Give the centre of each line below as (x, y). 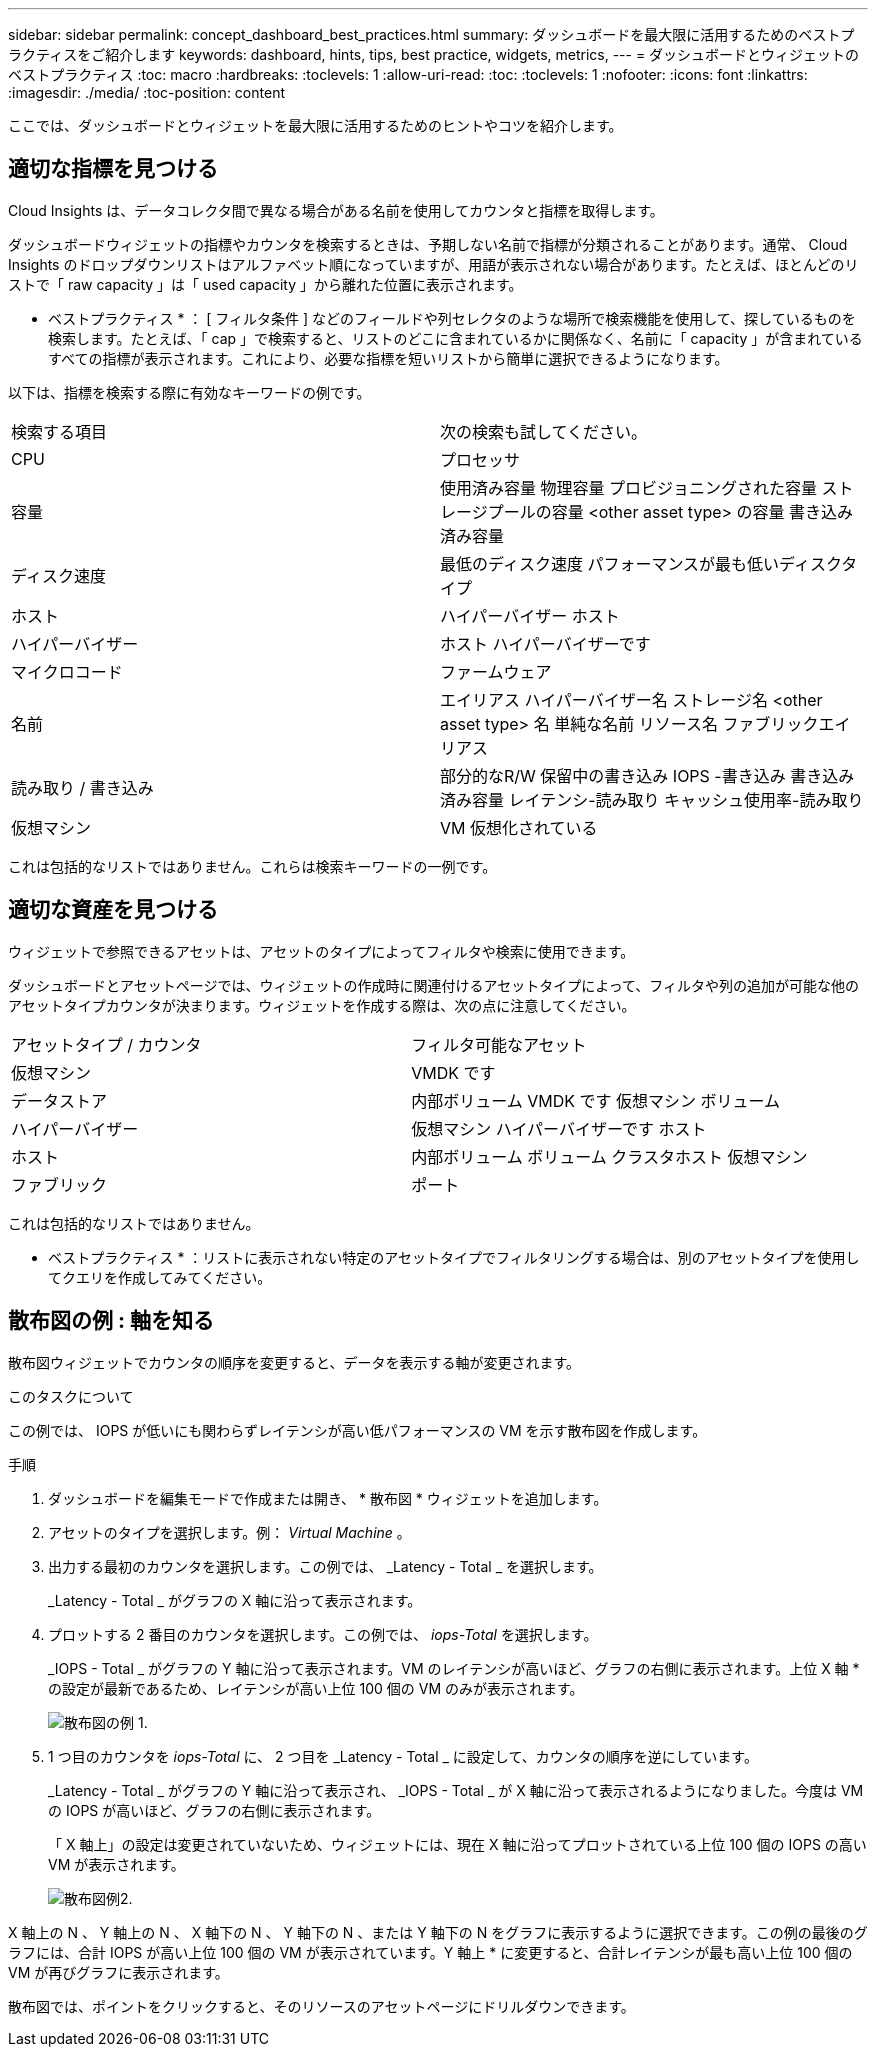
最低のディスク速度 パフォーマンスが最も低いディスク (641, 563)
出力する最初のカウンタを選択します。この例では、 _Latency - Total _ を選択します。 (325, 1566)
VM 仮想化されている (519, 827)
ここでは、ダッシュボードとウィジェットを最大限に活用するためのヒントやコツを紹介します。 (315, 125)
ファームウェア (496, 671)
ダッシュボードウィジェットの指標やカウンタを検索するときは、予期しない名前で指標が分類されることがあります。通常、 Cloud (428, 244)
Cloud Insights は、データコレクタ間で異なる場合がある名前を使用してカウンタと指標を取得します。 (336, 210)
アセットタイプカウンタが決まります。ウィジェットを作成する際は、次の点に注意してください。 (322, 1005)
